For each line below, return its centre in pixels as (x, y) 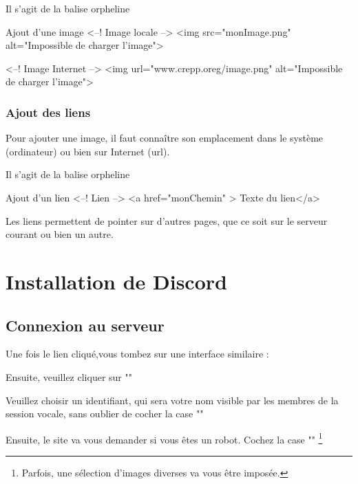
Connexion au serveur (85, 325)
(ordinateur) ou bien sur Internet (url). (88, 151)
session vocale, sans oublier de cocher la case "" (105, 414)
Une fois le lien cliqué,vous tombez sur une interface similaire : (137, 354)
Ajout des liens (48, 112)
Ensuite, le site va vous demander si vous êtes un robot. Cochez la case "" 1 (164, 438)
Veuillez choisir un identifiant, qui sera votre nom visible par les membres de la (172, 400)
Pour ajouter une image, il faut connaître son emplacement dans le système (165, 138)
